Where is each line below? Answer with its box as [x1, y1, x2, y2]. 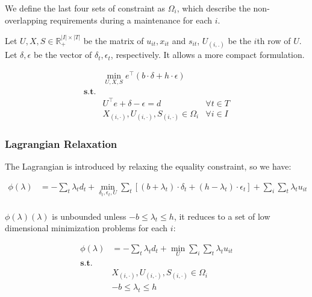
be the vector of [33, 48, 92, 61]
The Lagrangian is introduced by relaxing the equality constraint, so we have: [5, 160, 292, 173]
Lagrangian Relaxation [5, 136, 117, 151]
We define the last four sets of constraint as [5, 2, 166, 14]
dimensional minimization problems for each [5, 222, 168, 234]
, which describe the [176, 2, 251, 14]
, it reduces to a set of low [173, 209, 270, 222]
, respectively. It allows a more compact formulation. [110, 48, 305, 61]
